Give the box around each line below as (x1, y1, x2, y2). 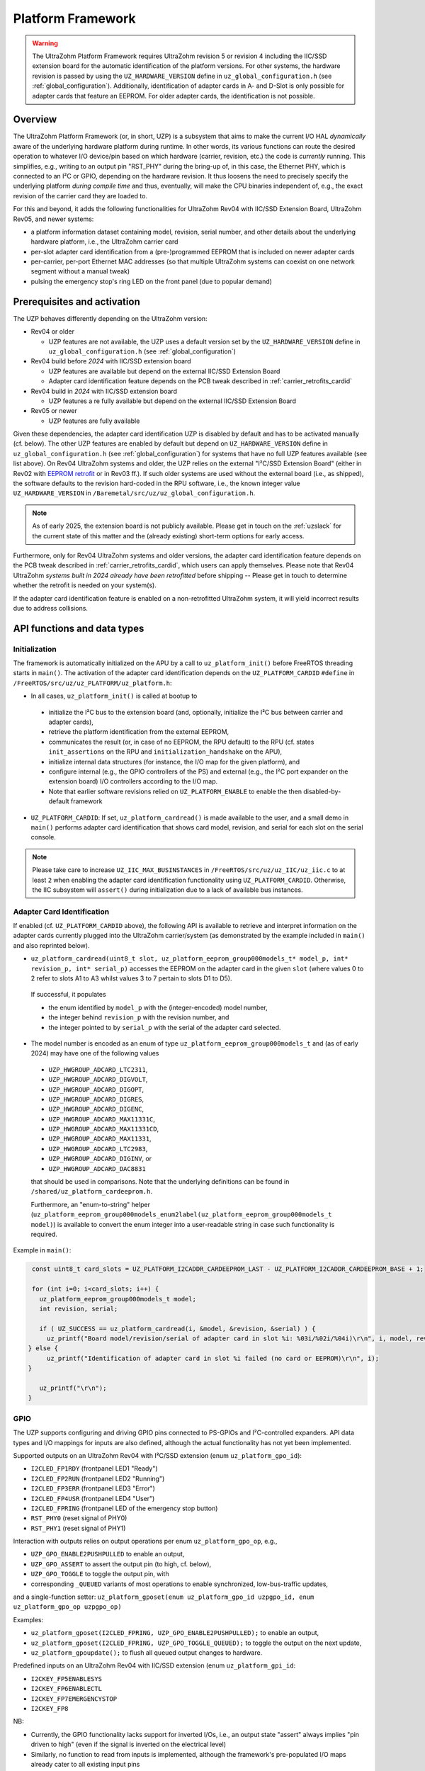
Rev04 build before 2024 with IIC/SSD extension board (30, 357, 191, 366)
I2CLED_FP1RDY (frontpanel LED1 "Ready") (30, 1464, 159, 1473)
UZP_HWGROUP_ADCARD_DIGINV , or (48, 1155, 152, 1163)
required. (30, 1230, 58, 1238)
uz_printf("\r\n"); (39, 1384, 107, 1392)
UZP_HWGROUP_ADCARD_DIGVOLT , (48, 1075, 148, 1084)
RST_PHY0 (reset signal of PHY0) (30, 1514, 127, 1522)
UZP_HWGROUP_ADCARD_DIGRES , (48, 1094, 144, 1103)
